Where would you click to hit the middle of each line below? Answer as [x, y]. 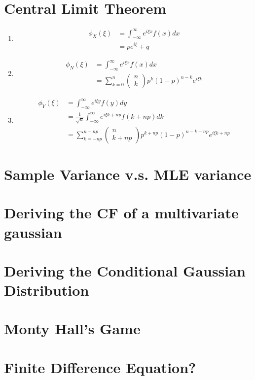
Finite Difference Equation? [100, 367]
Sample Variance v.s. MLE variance [128, 174]
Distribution [47, 290]
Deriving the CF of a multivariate [121, 213]
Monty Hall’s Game [72, 328]
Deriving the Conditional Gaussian [125, 270]
